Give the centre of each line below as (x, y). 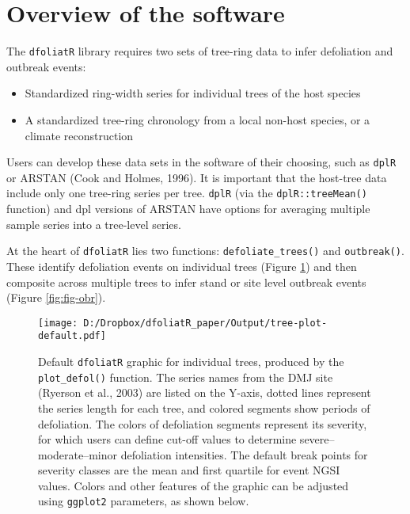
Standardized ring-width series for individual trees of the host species (193, 93)
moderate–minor (78, 454)
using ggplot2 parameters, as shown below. (144, 501)
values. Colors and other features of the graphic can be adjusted (194, 485)
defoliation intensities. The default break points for (244, 454)
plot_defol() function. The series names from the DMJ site (186, 377)
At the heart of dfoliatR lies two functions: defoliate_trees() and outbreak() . (205, 251)
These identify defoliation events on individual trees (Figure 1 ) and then (182, 266)
